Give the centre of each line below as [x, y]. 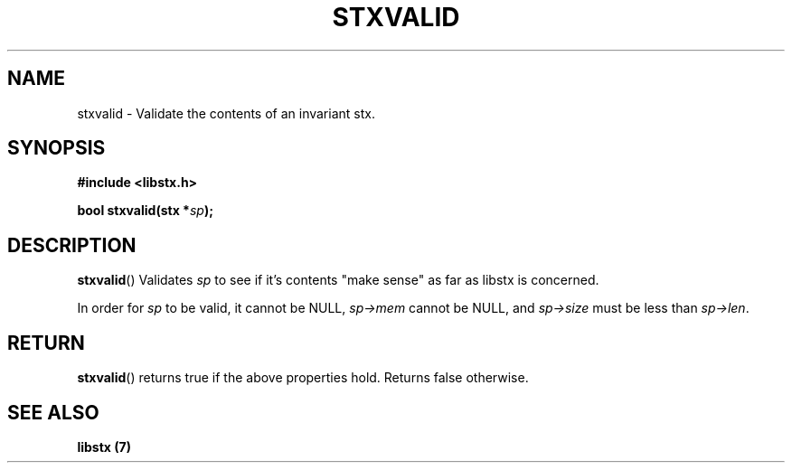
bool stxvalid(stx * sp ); [145, 211]
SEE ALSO [53, 412]
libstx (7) [104, 446]
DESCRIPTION [72, 245]
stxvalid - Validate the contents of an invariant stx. [226, 113]
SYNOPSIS [57, 148]
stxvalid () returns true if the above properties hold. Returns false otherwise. [303, 378]
